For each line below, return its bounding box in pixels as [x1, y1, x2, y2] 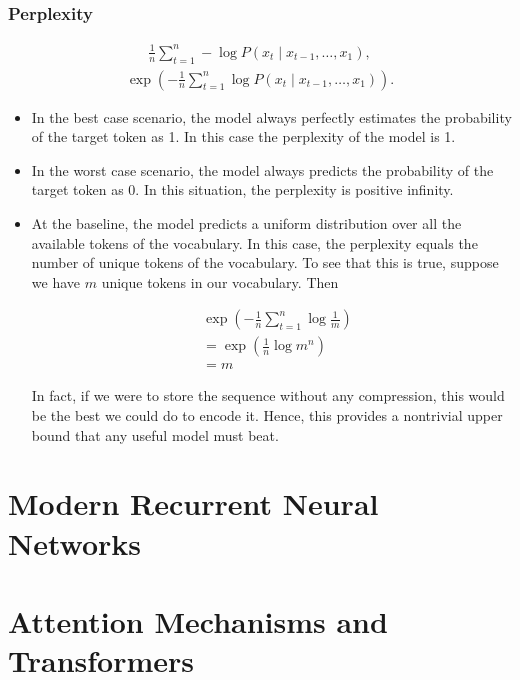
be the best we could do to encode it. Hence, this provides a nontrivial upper [31, 405, 503, 426]
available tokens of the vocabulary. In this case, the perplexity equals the [31, 232, 478, 253]
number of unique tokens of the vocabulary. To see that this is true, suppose [31, 252, 499, 273]
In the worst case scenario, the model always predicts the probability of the [31, 159, 494, 180]
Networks [8, 522, 142, 563]
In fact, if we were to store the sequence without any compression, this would [31, 385, 505, 406]
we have [31, 271, 80, 292]
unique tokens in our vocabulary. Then [101, 271, 339, 292]
